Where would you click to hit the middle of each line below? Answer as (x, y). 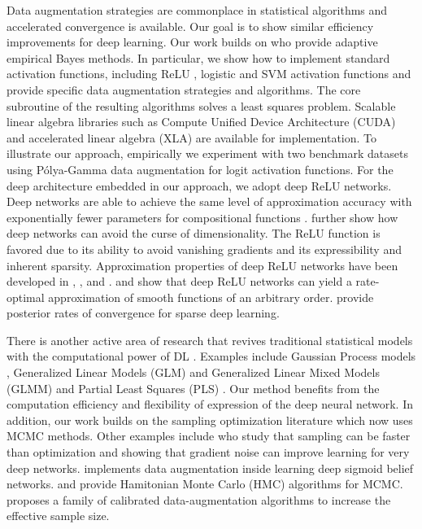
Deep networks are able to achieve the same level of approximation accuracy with (209, 201)
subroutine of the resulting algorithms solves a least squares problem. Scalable (201, 105)
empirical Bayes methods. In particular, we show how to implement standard (198, 57)
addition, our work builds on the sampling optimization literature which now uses (210, 420)
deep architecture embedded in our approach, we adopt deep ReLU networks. (199, 185)
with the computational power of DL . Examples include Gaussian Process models (211, 356)
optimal (26, 297)
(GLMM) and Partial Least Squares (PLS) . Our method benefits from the (193, 388)
